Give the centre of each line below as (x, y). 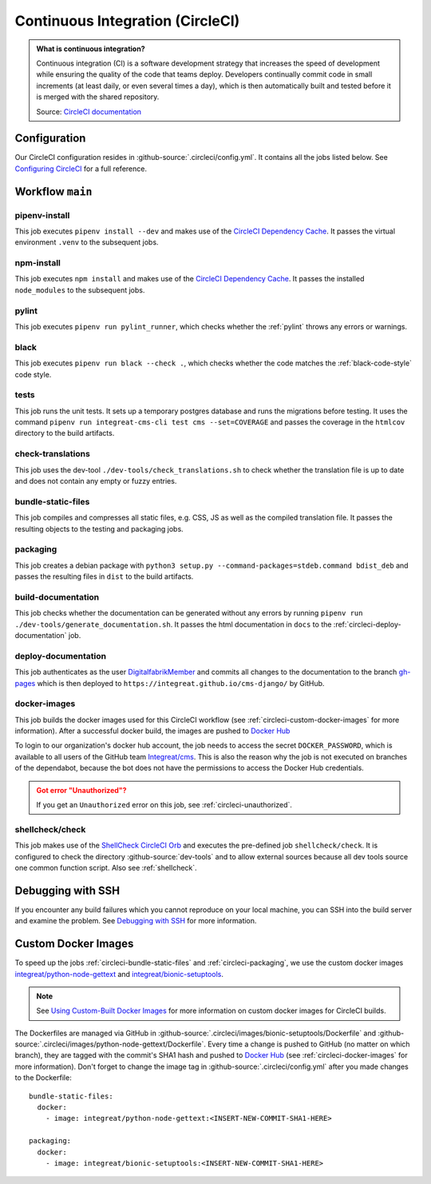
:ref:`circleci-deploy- (367, 624)
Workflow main (53, 191)
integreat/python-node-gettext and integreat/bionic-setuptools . (119, 974)
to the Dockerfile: (43, 1078)
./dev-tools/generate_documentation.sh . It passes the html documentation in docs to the (173, 624)
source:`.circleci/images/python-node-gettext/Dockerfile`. (111, 1044)
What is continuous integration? (91, 49)
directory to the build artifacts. (65, 433)
